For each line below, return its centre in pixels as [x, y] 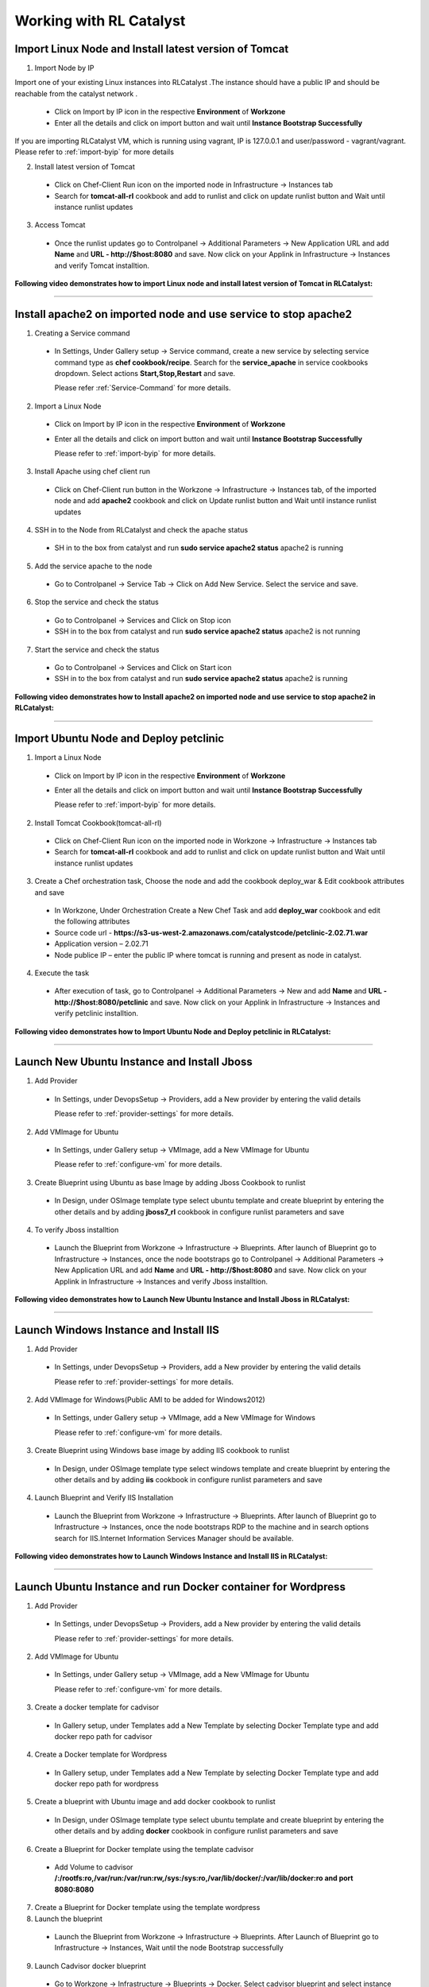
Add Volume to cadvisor [94, 1867]
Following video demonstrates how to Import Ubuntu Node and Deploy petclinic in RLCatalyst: [173, 1031]
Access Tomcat [60, 225]
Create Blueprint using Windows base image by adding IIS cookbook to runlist [162, 1451]
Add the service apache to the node [93, 566]
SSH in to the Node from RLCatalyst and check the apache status [141, 529]
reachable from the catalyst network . [76, 93]
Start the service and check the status [97, 649]
